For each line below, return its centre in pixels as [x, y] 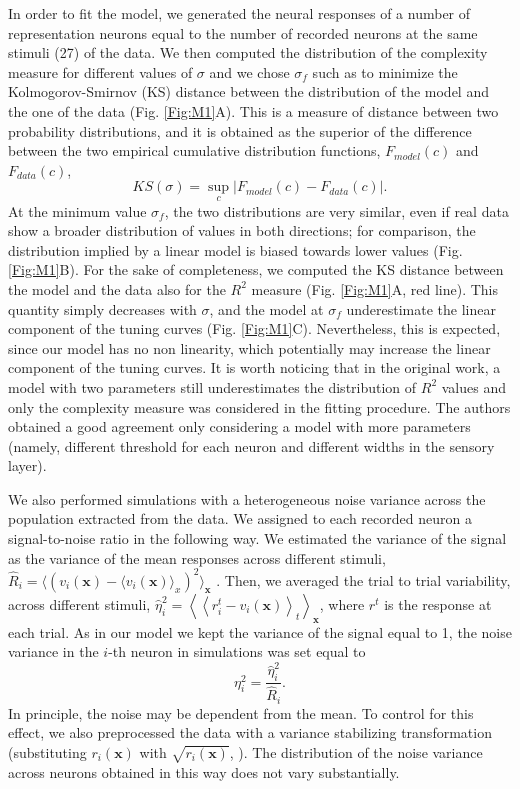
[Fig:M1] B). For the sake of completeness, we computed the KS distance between [256, 269]
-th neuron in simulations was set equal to [237, 651]
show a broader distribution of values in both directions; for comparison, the [242, 230]
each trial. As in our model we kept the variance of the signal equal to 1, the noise [260, 631]
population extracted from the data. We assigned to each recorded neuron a [240, 518]
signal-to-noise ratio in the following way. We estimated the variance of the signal [257, 538]
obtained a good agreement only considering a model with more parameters [239, 426]
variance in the [53, 651]
